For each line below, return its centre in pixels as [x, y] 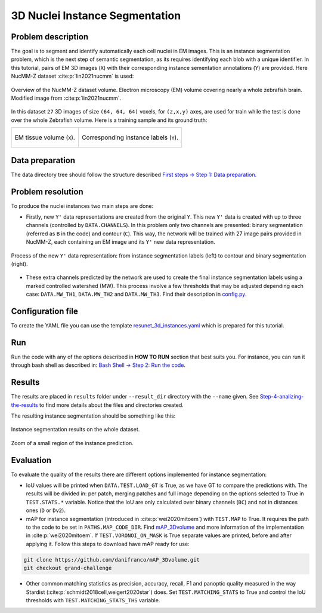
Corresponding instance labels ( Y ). [130, 137]
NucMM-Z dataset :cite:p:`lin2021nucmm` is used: [72, 76]
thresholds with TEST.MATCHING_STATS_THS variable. [93, 600]
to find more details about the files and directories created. [112, 405]
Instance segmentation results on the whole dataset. [75, 430]
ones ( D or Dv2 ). [46, 510]
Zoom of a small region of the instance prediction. [72, 443]
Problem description [50, 37]
